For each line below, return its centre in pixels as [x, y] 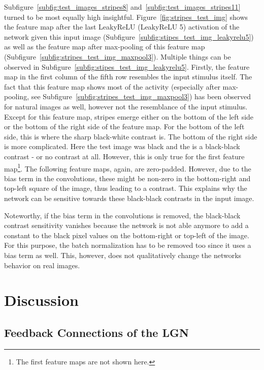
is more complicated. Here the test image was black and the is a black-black [122, 146]
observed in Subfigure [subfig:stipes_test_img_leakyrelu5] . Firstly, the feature [127, 66]
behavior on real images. [42, 265]
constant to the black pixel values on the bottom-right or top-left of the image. [127, 235]
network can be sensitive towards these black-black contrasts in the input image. [129, 198]
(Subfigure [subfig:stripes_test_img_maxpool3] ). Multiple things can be [118, 56]
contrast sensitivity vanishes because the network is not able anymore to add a [126, 225]
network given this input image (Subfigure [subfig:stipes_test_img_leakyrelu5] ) [129, 36]
